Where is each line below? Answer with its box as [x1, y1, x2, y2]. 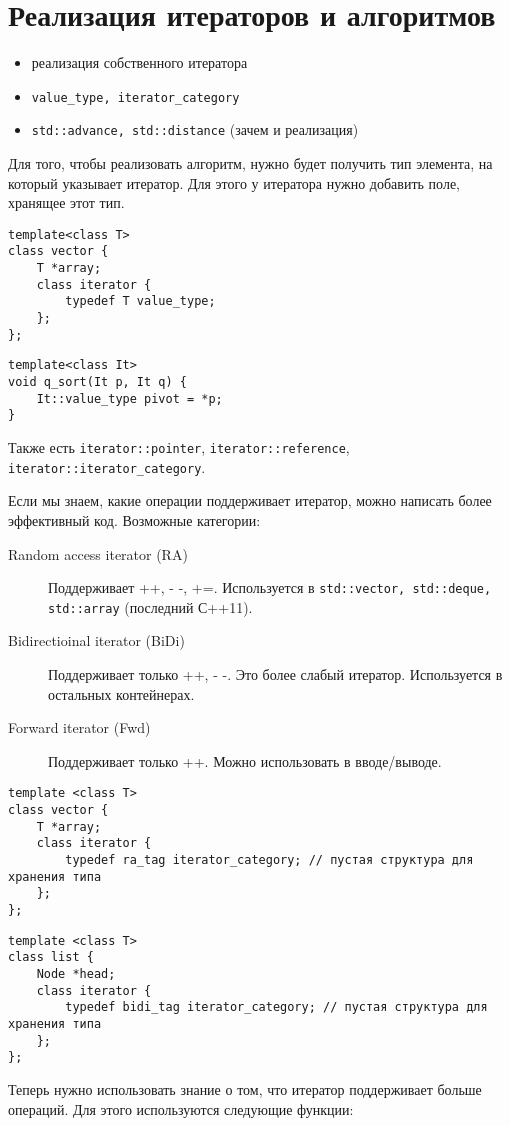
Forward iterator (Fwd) [8, 717, 151, 738]
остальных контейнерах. [48, 683, 195, 704]
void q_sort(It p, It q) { [8, 375, 187, 390]
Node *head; [36, 966, 116, 981]
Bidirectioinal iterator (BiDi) [8, 630, 185, 651]
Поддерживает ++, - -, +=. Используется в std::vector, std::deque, [48, 577, 492, 598]
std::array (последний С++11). [48, 596, 253, 617]
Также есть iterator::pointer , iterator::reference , [8, 437, 350, 458]
